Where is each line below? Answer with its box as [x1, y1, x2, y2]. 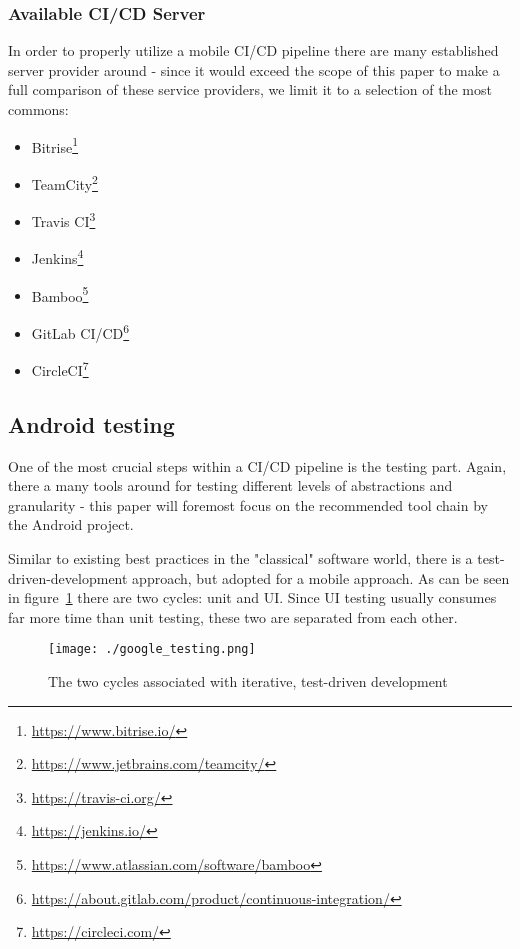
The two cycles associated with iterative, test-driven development [48, 670, 448, 691]
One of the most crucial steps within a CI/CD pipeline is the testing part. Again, [8, 455, 507, 476]
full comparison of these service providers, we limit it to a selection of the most [8, 79, 492, 100]
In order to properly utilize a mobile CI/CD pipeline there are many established [8, 40, 499, 61]
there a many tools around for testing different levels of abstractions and [8, 475, 453, 496]
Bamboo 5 [31, 282, 89, 306]
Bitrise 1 [31, 133, 79, 157]
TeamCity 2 [31, 170, 98, 194]
